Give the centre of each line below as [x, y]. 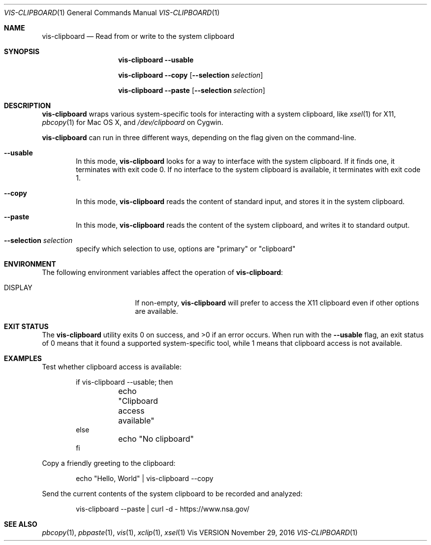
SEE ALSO [21, 524]
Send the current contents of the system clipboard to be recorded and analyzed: [172, 494]
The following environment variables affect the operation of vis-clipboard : [163, 272]
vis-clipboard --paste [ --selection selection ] [192, 90]
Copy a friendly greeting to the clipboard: [109, 463]
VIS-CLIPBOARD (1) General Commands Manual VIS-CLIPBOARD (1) [112, 13]
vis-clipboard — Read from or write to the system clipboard [138, 36]
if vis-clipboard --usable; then [124, 382]
